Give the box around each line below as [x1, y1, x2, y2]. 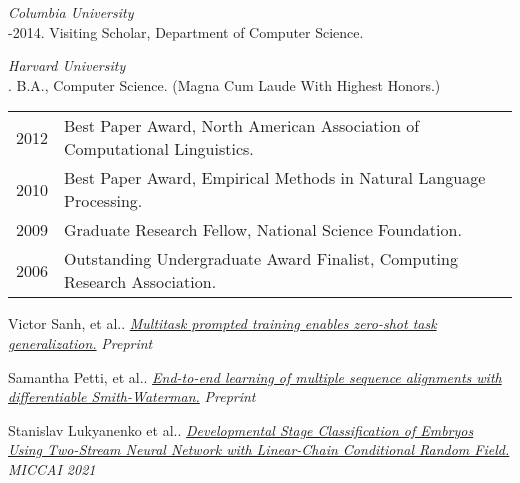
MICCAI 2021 [8, 458, 96, 479]
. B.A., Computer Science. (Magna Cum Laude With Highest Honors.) [8, 74, 441, 95]
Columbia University [8, 2, 134, 22]
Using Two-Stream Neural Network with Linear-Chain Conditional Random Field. [8, 439, 510, 460]
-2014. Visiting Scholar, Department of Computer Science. [8, 21, 364, 42]
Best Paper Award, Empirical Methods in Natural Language [64, 166, 486, 190]
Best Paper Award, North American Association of [64, 114, 420, 138]
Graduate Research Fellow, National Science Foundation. [64, 218, 462, 242]
